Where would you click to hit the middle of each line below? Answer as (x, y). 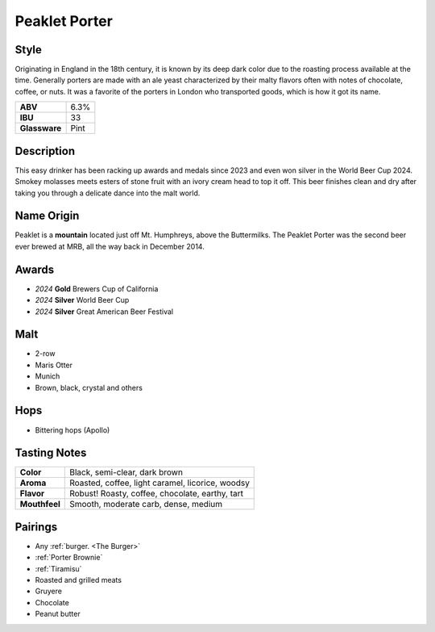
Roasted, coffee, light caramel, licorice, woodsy (159, 483)
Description (45, 151)
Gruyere (48, 591)
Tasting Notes (51, 453)
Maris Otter (54, 365)
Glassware (41, 128)
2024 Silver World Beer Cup (82, 300)
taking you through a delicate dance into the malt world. (108, 193)
